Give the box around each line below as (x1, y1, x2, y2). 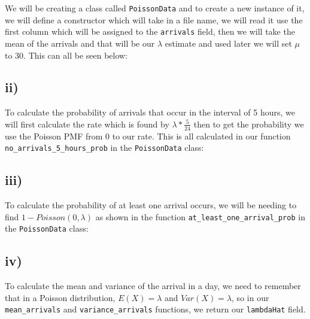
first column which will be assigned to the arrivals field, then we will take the (5, 25, 295, 38)
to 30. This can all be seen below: (5, 48, 128, 61)
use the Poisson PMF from (5, 129, 103, 142)
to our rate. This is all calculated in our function (112, 129, 291, 142)
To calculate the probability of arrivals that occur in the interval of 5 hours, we (5, 106, 295, 119)
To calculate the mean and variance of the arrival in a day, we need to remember (5, 279, 301, 292)
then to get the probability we (193, 117, 304, 130)
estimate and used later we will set (165, 37, 292, 49)
